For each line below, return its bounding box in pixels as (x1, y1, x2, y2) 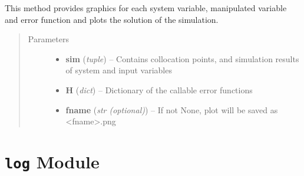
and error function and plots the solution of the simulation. (5, 13, 219, 25)
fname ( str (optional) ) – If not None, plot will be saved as (65, 103, 278, 116)
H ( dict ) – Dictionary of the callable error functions (65, 83, 253, 96)
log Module (5, 149, 100, 173)
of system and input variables (65, 64, 172, 76)
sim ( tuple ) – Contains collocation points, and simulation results (65, 52, 299, 65)
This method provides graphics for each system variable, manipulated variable (5, 2, 287, 13)
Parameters (28, 33, 69, 45)
